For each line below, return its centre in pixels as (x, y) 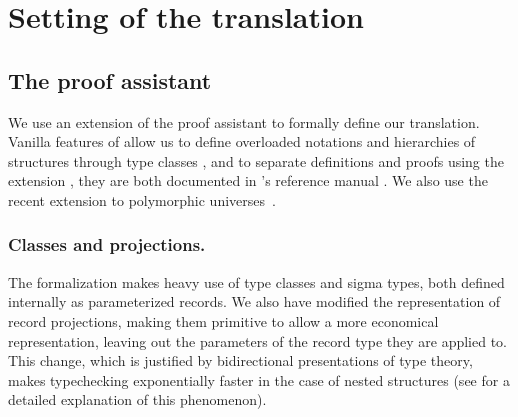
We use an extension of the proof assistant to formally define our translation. (244, 121)
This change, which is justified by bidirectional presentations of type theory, (240, 360)
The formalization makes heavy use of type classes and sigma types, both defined (256, 281)
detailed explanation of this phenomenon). (137, 399)
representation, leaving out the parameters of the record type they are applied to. (257, 340)
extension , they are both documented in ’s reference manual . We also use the (248, 180)
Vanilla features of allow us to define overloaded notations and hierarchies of (242, 141)
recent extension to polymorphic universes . (142, 199)
